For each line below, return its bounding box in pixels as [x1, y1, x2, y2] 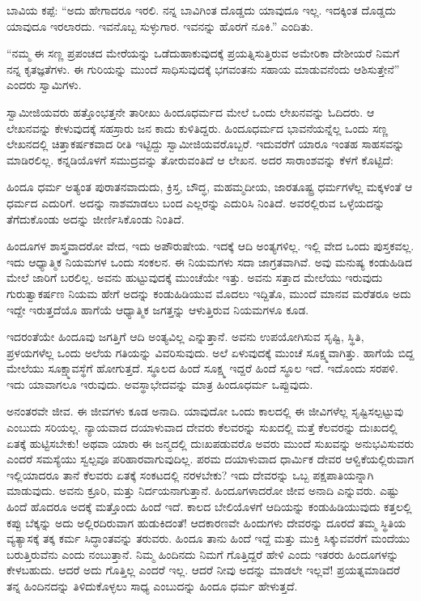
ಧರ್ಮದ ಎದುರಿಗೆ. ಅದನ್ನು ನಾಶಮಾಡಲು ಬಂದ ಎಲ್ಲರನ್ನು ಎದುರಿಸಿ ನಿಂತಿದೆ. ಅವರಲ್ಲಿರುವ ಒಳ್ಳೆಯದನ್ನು [6, 194, 385, 211]
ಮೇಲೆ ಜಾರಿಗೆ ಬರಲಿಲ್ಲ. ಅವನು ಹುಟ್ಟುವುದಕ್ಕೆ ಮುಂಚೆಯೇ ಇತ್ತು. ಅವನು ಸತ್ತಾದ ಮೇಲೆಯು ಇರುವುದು [6, 269, 383, 286]
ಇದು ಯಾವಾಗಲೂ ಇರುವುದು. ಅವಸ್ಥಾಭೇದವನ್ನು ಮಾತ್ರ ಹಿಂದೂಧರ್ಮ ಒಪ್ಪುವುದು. [6, 375, 313, 392]
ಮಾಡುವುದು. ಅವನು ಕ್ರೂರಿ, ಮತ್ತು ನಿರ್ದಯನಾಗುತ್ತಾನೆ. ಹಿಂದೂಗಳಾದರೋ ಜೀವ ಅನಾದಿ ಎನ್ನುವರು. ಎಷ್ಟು [6, 482, 400, 499]
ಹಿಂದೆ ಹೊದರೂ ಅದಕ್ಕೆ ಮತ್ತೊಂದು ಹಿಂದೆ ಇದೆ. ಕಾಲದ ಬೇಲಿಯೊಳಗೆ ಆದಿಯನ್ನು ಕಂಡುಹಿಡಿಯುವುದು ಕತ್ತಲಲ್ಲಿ [6, 498, 412, 515]
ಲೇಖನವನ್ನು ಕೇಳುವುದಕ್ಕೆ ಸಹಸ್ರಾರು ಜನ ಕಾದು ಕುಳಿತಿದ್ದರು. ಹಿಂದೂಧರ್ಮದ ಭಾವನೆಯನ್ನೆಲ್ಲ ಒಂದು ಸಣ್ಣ [6, 119, 389, 136]
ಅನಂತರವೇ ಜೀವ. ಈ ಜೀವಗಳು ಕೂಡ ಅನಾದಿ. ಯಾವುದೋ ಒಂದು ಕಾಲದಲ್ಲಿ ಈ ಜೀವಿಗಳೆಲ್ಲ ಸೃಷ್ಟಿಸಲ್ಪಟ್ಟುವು [6, 403, 404, 420]
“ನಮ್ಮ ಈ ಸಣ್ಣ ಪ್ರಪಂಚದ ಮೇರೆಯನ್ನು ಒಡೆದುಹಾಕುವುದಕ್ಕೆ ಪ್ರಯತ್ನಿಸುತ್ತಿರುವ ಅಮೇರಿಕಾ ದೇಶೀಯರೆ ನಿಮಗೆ [6, 45, 400, 62]
